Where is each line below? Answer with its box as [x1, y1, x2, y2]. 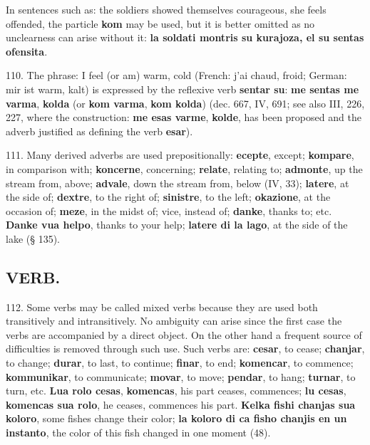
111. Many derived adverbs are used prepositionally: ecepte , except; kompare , [6, 147, 354, 162]
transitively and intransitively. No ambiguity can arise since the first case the [6, 313, 342, 328]
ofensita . [6, 43, 48, 58]
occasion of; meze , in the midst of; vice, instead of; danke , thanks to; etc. [6, 203, 332, 218]
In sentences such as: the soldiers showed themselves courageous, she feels [6, 2, 327, 16]
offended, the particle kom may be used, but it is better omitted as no [6, 16, 315, 31]
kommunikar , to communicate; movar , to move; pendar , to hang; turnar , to [6, 369, 356, 384]
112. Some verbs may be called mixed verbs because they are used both [6, 299, 318, 314]
